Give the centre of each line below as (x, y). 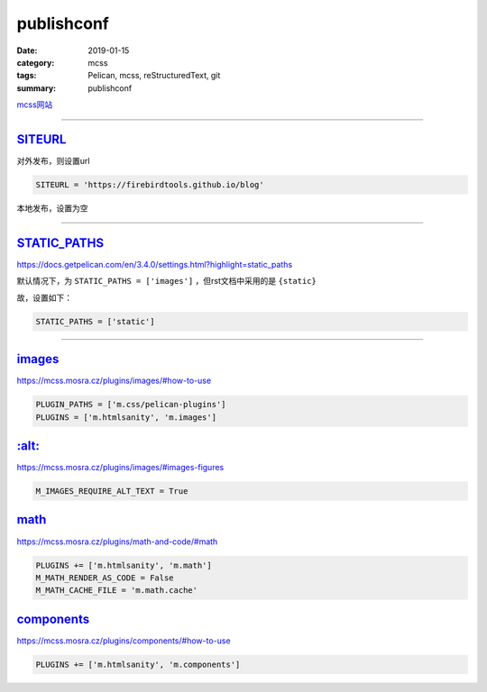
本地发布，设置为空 (52, 208)
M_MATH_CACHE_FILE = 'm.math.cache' (117, 591)
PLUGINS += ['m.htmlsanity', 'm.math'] (124, 565)
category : (36, 62)
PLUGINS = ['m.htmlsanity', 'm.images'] (126, 417)
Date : (27, 50)
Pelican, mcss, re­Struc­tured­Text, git (154, 76)
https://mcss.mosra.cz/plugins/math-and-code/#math (117, 542)
